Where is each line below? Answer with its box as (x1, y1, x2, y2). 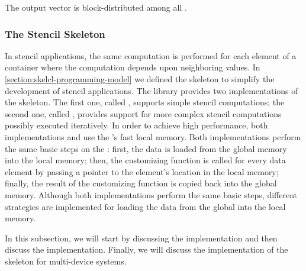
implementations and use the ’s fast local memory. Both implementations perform (5, 130, 301, 143)
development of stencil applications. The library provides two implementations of (5, 84, 298, 96)
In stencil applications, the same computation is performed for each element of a (5, 49, 297, 62)
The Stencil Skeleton (5, 26, 105, 41)
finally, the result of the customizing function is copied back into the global (5, 177, 277, 189)
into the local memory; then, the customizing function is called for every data (5, 154, 286, 166)
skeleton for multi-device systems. (5, 254, 127, 267)
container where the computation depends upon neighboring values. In (5, 61, 260, 73)
